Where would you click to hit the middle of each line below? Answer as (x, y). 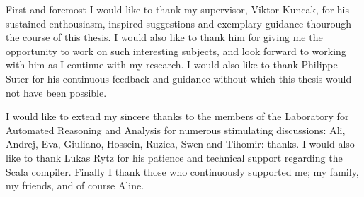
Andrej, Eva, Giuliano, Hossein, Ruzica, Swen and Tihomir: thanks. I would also (180, 144)
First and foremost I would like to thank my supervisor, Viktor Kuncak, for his (178, 9)
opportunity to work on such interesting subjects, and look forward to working (176, 50)
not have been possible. (56, 92)
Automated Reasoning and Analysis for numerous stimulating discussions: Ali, (176, 130)
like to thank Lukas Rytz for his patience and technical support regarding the (174, 157)
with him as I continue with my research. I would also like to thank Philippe (172, 65)
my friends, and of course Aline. (75, 185)
